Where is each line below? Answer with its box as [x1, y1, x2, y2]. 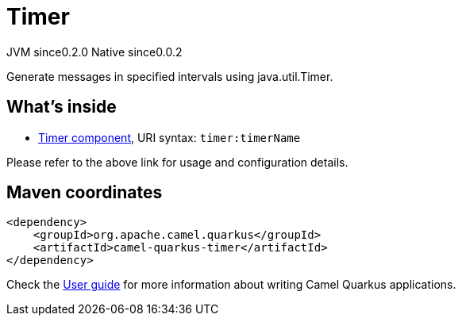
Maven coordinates [6, 182, 163, 203]
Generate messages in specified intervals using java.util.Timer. [6, 69, 333, 83]
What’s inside [6, 97, 117, 117]
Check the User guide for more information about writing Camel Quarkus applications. [6, 278, 456, 292]
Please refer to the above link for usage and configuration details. [6, 155, 348, 169]
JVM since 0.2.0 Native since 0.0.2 [6, 44, 183, 59]
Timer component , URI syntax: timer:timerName [38, 130, 301, 144]
